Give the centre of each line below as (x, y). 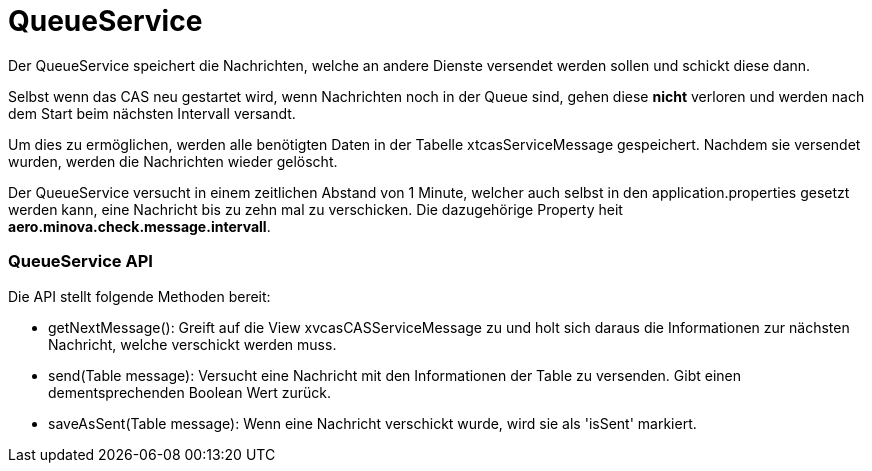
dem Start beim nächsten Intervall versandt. (152, 113)
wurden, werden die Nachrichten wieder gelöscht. (173, 161)
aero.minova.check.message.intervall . (139, 226)
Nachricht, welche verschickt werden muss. (192, 344)
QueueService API (80, 261)
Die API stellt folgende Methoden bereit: (139, 296)
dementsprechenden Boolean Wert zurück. (189, 392)
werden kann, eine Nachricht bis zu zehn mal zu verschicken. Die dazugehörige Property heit (315, 209)
